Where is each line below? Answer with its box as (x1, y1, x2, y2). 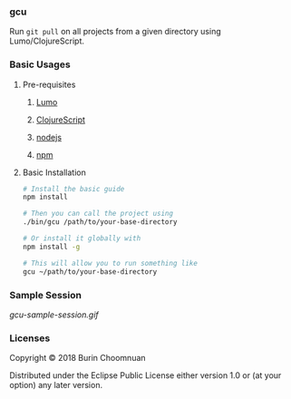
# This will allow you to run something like (22, 258, 198, 268)
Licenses (9, 332, 51, 345)
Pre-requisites (22, 79, 76, 90)
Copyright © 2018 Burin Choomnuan (9, 353, 147, 364)
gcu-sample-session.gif (9, 309, 100, 320)
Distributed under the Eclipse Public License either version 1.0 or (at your (9, 370, 282, 381)
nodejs (35, 131, 62, 142)
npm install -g (22, 242, 81, 251)
